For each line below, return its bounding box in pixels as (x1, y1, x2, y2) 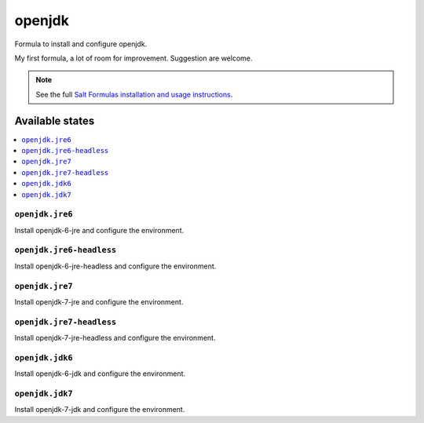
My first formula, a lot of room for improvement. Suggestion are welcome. (14, 53, 253, 63)
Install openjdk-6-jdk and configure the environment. (14, 369, 186, 378)
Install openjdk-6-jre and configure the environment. (14, 225, 185, 235)
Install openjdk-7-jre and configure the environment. (14, 297, 184, 306)
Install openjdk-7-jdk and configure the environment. (14, 405, 185, 414)
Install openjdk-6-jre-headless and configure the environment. (14, 261, 217, 271)
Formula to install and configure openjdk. (14, 39, 148, 49)
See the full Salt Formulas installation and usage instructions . (35, 89, 233, 99)
